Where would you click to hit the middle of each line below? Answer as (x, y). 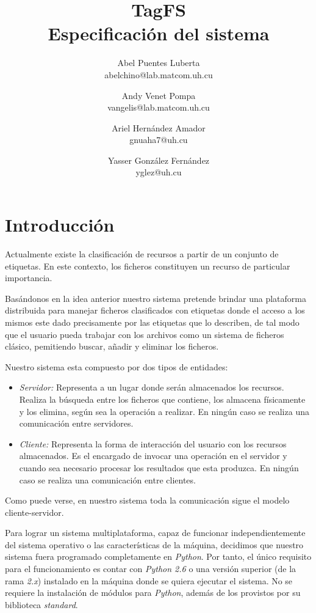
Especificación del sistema (159, 33)
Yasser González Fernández (159, 160)
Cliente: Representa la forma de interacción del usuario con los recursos (153, 443)
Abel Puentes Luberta (159, 63)
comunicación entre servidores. (76, 423)
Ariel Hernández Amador (159, 127)
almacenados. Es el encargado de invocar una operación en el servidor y (153, 456)
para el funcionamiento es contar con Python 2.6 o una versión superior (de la (151, 569)
